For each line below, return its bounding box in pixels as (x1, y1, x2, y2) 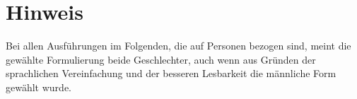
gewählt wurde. (6, 79, 71, 94)
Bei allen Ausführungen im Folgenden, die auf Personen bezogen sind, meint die (6, 38, 351, 53)
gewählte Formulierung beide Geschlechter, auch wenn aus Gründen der (6, 52, 316, 66)
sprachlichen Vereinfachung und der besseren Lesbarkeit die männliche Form (6, 66, 336, 81)
